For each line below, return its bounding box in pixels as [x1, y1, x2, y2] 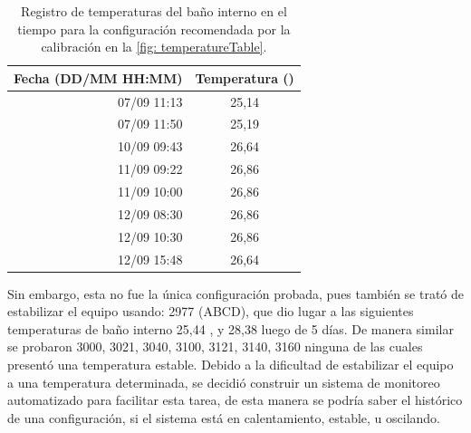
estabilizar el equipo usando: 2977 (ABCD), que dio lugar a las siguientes [7, 302, 414, 321]
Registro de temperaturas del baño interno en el [21, 2, 287, 20]
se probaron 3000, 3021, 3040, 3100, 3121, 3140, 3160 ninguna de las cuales [7, 337, 423, 356]
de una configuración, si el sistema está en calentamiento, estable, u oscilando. [7, 408, 441, 427]
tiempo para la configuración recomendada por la [17, 19, 291, 38]
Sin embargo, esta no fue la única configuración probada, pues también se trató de [7, 284, 465, 303]
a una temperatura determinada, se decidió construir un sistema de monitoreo [7, 372, 440, 391]
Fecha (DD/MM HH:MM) [14, 68, 183, 87]
